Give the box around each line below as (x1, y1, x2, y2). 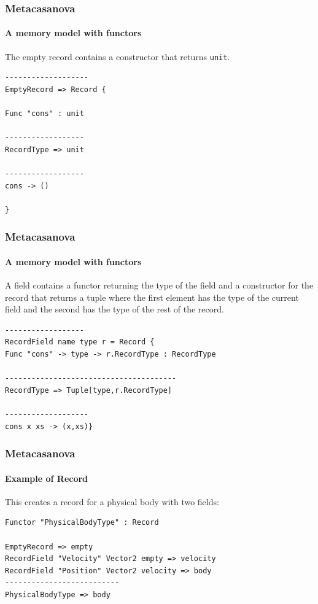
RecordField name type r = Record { (5, 338, 155, 347)
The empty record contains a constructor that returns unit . (5, 50, 230, 63)
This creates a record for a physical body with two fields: (5, 495, 219, 508)
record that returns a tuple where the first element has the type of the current (5, 290, 299, 303)
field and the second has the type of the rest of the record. (5, 303, 224, 316)
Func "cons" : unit (5, 109, 84, 118)
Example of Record (5, 471, 88, 484)
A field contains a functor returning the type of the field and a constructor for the (5, 279, 314, 292)
